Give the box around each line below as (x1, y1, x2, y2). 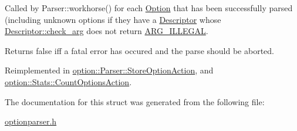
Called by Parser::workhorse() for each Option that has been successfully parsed (5, 2, 293, 14)
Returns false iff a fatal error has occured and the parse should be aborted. (5, 44, 274, 56)
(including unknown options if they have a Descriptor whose (5, 13, 221, 25)
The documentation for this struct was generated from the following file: (5, 95, 265, 108)
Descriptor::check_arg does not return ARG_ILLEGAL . (5, 25, 208, 37)
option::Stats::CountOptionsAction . (5, 75, 132, 88)
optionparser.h (5, 115, 57, 127)
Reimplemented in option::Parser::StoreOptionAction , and (5, 64, 214, 76)
